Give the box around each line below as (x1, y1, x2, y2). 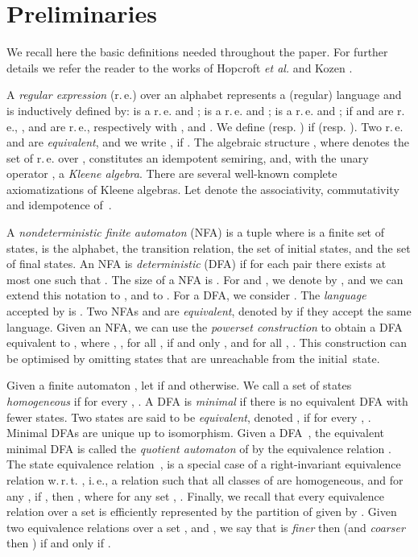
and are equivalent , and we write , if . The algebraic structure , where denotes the (6, 134, 409, 151)
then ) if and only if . (6, 534, 111, 551)
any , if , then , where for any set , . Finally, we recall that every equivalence (6, 487, 385, 504)
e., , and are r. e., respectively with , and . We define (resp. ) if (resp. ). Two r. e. (6, 118, 404, 134)
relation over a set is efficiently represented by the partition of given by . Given (6, 503, 397, 520)
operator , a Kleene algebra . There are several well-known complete (6, 165, 337, 182)
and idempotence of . (6, 196, 112, 213)
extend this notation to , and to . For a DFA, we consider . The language (6, 287, 366, 303)
